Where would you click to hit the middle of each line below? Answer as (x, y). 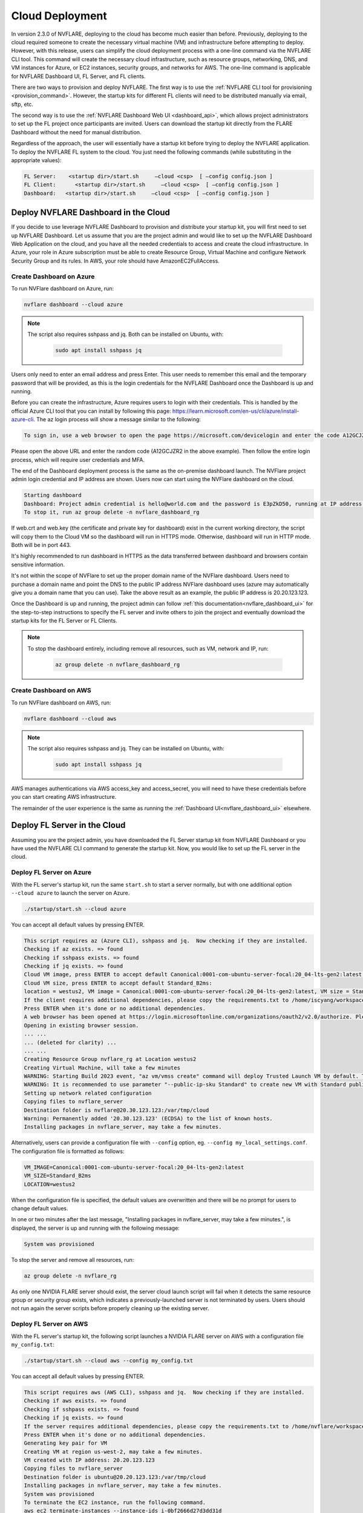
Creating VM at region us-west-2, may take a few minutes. (113, 1452)
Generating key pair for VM (65, 1443)
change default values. (40, 1208)
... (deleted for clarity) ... (70, 1042)
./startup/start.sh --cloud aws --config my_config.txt (109, 1360)
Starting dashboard (53, 495)
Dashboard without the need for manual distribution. (76, 132)
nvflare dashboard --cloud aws (70, 718)
